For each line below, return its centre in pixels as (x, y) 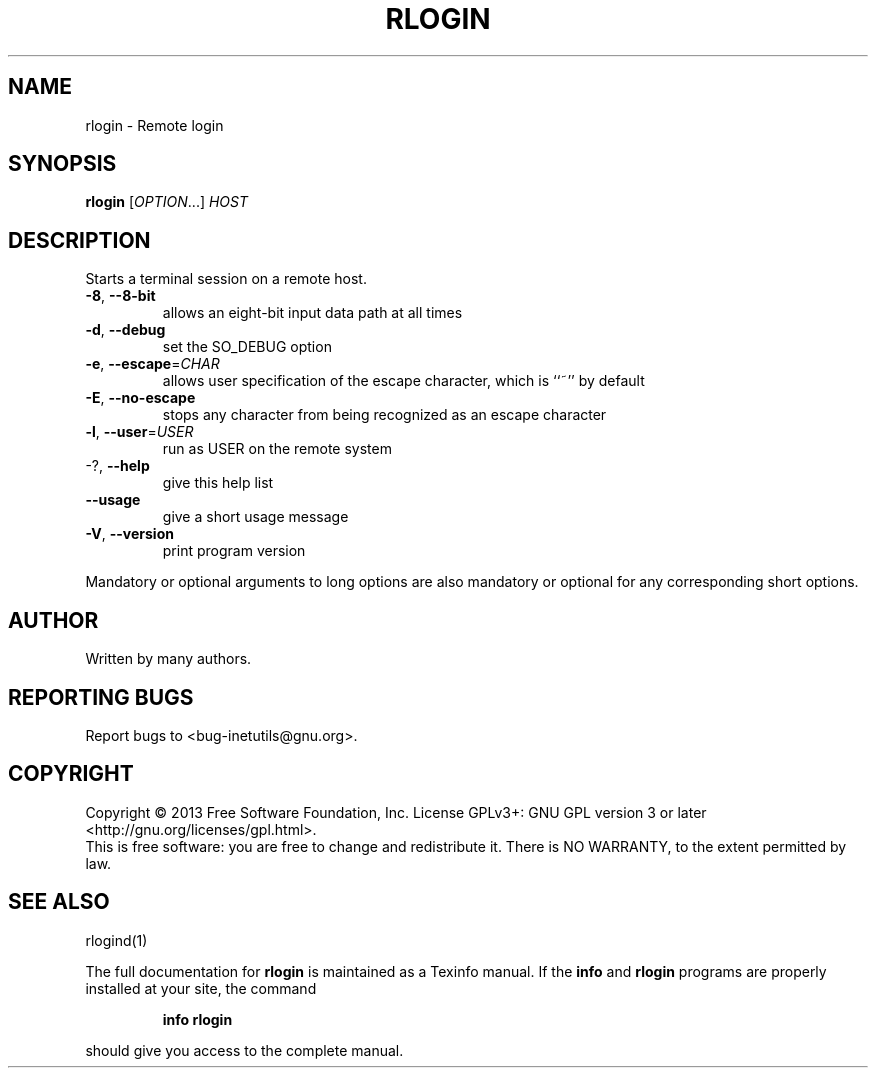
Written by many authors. (168, 659)
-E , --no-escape (140, 398)
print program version (234, 551)
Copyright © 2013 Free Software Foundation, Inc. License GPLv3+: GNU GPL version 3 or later (396, 812)
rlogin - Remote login (154, 125)
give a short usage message (255, 517)
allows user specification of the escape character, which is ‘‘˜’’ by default (403, 381)
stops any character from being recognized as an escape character (384, 415)
